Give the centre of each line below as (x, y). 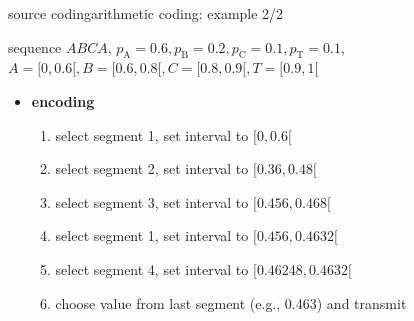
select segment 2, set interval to (152, 168)
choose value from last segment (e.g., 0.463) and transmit (231, 302)
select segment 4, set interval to (152, 268)
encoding (63, 100)
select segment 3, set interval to (152, 201)
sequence (35, 46)
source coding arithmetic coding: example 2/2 (146, 13)
